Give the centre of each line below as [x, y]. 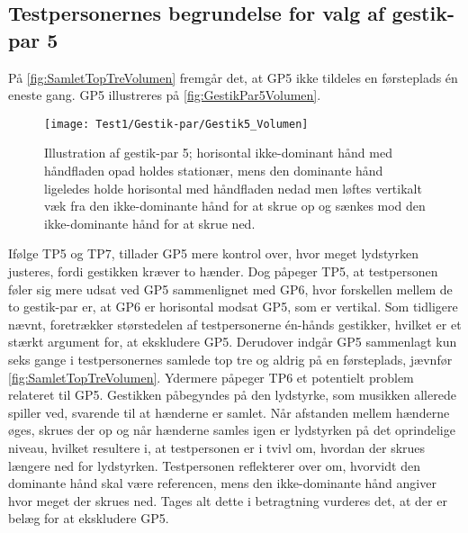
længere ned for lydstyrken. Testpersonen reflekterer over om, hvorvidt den [214, 465]
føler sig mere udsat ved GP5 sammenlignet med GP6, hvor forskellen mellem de [230, 289]
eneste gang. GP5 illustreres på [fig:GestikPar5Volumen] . [165, 95]
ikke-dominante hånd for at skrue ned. [150, 223]
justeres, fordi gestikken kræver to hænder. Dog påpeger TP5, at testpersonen [223, 271]
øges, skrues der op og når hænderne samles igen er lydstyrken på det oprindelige [232, 430]
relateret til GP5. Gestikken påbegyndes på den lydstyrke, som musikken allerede [232, 395]
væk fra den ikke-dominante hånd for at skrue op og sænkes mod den [235, 206]
